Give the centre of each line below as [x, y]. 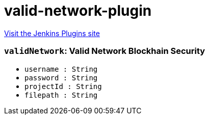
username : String [61, 69]
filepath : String [61, 95]
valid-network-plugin [78, 11]
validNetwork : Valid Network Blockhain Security [105, 51]
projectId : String [63, 86]
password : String [61, 78]
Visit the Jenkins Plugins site [52, 33]
